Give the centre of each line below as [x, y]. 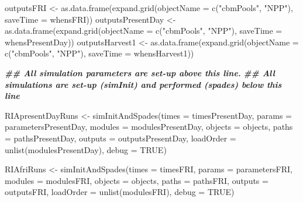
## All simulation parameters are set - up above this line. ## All [140, 72]
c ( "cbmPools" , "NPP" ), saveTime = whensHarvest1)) [99, 53]
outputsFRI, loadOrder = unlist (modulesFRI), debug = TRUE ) [120, 192]
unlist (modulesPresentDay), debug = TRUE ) [86, 149]
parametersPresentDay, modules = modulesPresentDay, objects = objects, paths [149, 127]
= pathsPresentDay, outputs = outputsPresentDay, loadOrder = [120, 138]
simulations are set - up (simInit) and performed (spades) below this [143, 84]
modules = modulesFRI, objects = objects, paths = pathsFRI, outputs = [137, 180]
